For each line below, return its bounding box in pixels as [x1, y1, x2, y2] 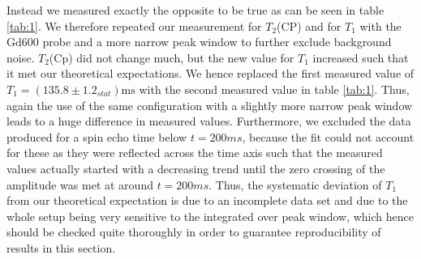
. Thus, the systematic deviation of [208, 176, 382, 193]
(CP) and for [277, 17, 342, 34]
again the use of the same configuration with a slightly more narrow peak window [6, 96, 413, 113]
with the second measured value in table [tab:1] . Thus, [139, 80, 410, 97]
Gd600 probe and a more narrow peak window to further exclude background [6, 33, 392, 50]
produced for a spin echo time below [6, 128, 187, 145]
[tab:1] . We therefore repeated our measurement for [6, 17, 262, 34]
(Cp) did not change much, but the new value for [49, 49, 294, 66]
